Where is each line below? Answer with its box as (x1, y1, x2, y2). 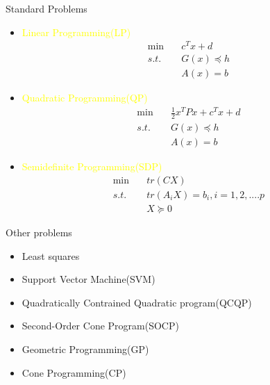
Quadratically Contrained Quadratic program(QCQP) (22, 295, 252, 309)
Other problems (6, 225, 72, 240)
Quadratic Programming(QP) (22, 90, 148, 105)
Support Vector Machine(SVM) (22, 272, 155, 286)
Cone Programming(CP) (22, 365, 126, 379)
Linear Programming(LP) (22, 24, 131, 39)
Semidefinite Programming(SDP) (22, 159, 162, 174)
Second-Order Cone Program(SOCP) (22, 318, 179, 333)
